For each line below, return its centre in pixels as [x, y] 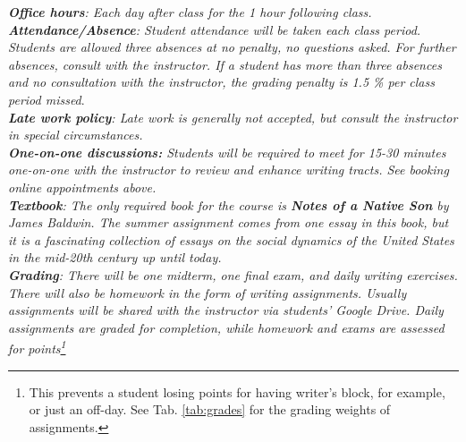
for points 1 [37, 347]
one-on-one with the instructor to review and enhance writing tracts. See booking [229, 170]
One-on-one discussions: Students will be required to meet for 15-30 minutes [227, 152]
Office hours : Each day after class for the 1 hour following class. [190, 12]
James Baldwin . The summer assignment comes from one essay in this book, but [229, 222]
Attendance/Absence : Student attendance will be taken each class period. [215, 29]
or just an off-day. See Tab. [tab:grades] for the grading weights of [210, 409]
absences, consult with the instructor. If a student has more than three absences [225, 64]
